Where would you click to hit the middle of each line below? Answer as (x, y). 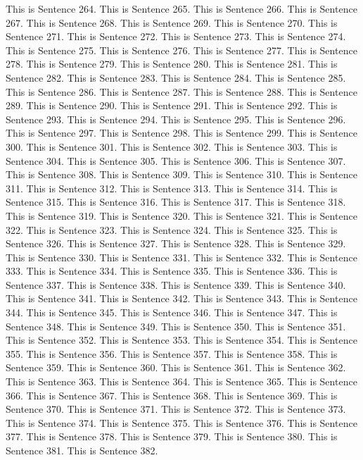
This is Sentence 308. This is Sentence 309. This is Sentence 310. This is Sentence (181, 174)
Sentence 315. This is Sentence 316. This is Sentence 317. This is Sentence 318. (176, 202)
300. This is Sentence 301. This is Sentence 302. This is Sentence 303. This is (172, 146)
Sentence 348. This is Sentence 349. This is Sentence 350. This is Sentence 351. (176, 326)
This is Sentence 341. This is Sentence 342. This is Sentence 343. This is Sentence (181, 298)
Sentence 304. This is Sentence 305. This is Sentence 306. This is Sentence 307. (176, 160)
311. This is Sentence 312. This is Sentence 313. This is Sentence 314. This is (172, 188)
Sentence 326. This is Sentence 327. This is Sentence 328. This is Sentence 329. (176, 243)
